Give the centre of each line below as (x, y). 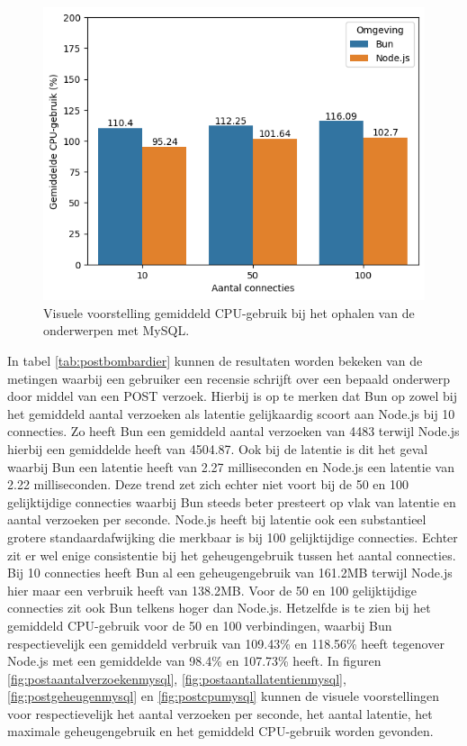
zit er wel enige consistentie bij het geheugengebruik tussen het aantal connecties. (232, 555)
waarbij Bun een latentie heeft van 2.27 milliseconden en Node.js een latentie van (231, 466)
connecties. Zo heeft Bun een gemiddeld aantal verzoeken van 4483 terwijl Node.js (233, 431)
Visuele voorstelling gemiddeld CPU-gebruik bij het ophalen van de (229, 312)
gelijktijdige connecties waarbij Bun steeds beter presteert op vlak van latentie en (232, 501)
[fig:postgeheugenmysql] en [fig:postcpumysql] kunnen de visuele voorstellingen (224, 696)
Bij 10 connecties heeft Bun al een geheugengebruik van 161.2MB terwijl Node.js (230, 573)
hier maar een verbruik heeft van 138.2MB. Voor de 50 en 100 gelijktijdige (212, 590)
